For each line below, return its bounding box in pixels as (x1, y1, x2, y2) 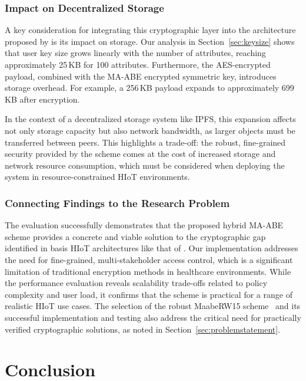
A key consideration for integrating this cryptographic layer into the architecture (5, 24, 296, 36)
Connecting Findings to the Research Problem (5, 195, 230, 210)
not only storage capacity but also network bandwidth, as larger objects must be (5, 124, 295, 136)
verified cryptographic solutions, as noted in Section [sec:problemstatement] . (5, 323, 281, 335)
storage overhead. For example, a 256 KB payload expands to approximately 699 (5, 81, 294, 94)
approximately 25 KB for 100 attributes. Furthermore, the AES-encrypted (5, 58, 271, 70)
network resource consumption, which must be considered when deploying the (5, 159, 285, 171)
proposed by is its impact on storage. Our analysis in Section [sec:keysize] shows (5, 35, 295, 47)
